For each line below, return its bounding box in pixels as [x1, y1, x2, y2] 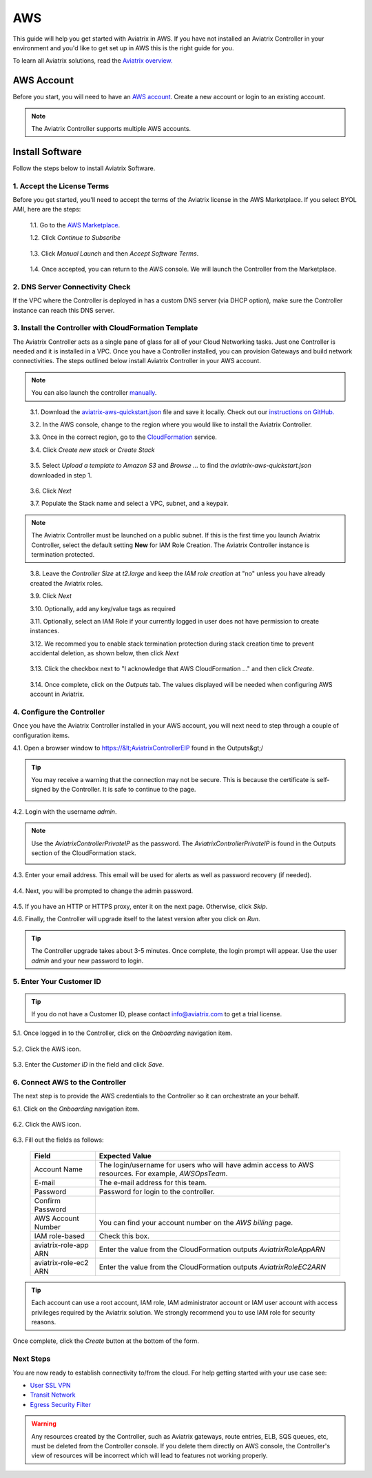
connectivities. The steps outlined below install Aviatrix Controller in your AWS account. [12, 357, 261, 365]
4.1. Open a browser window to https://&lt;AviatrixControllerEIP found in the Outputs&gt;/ [12, 744, 264, 752]
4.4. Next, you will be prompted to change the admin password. [12, 886, 194, 895]
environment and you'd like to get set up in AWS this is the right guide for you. [12, 43, 234, 52]
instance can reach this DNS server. [12, 306, 115, 314]
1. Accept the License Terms [12, 181, 110, 191]
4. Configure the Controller [12, 707, 105, 717]
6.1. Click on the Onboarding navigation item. [12, 1105, 140, 1113]
